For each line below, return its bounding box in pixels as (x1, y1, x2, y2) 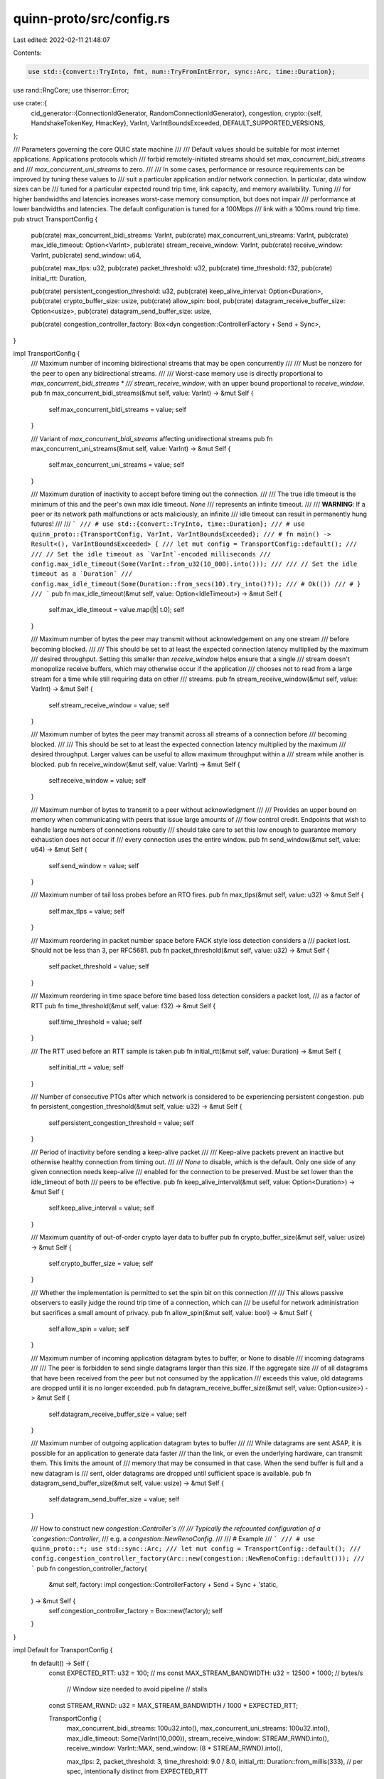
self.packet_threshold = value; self (48, 962, 149, 971)
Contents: (13, 48, 42, 57)
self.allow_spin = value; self (48, 1324, 129, 1333)
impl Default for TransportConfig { (13, 1646, 113, 1654)
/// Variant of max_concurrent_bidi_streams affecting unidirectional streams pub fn (31, 434, 273, 443)
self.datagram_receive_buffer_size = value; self (48, 1410, 187, 1418)
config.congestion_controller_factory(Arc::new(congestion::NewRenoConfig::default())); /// (31, 1555, 366, 1563)
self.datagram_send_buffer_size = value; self (48, 1495, 180, 1504)
